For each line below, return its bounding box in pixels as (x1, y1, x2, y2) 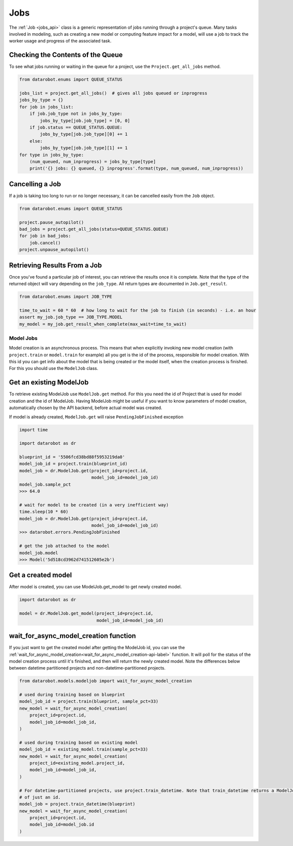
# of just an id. (19, 794, 61, 800)
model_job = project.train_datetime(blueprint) (19, 802, 135, 807)
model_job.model (19, 550, 59, 556)
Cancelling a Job (9, 180, 61, 188)
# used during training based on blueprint (19, 692, 126, 697)
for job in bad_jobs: (19, 233, 71, 239)
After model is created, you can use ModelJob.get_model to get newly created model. (9, 584, 182, 590)
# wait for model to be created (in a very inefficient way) (19, 502, 169, 508)
